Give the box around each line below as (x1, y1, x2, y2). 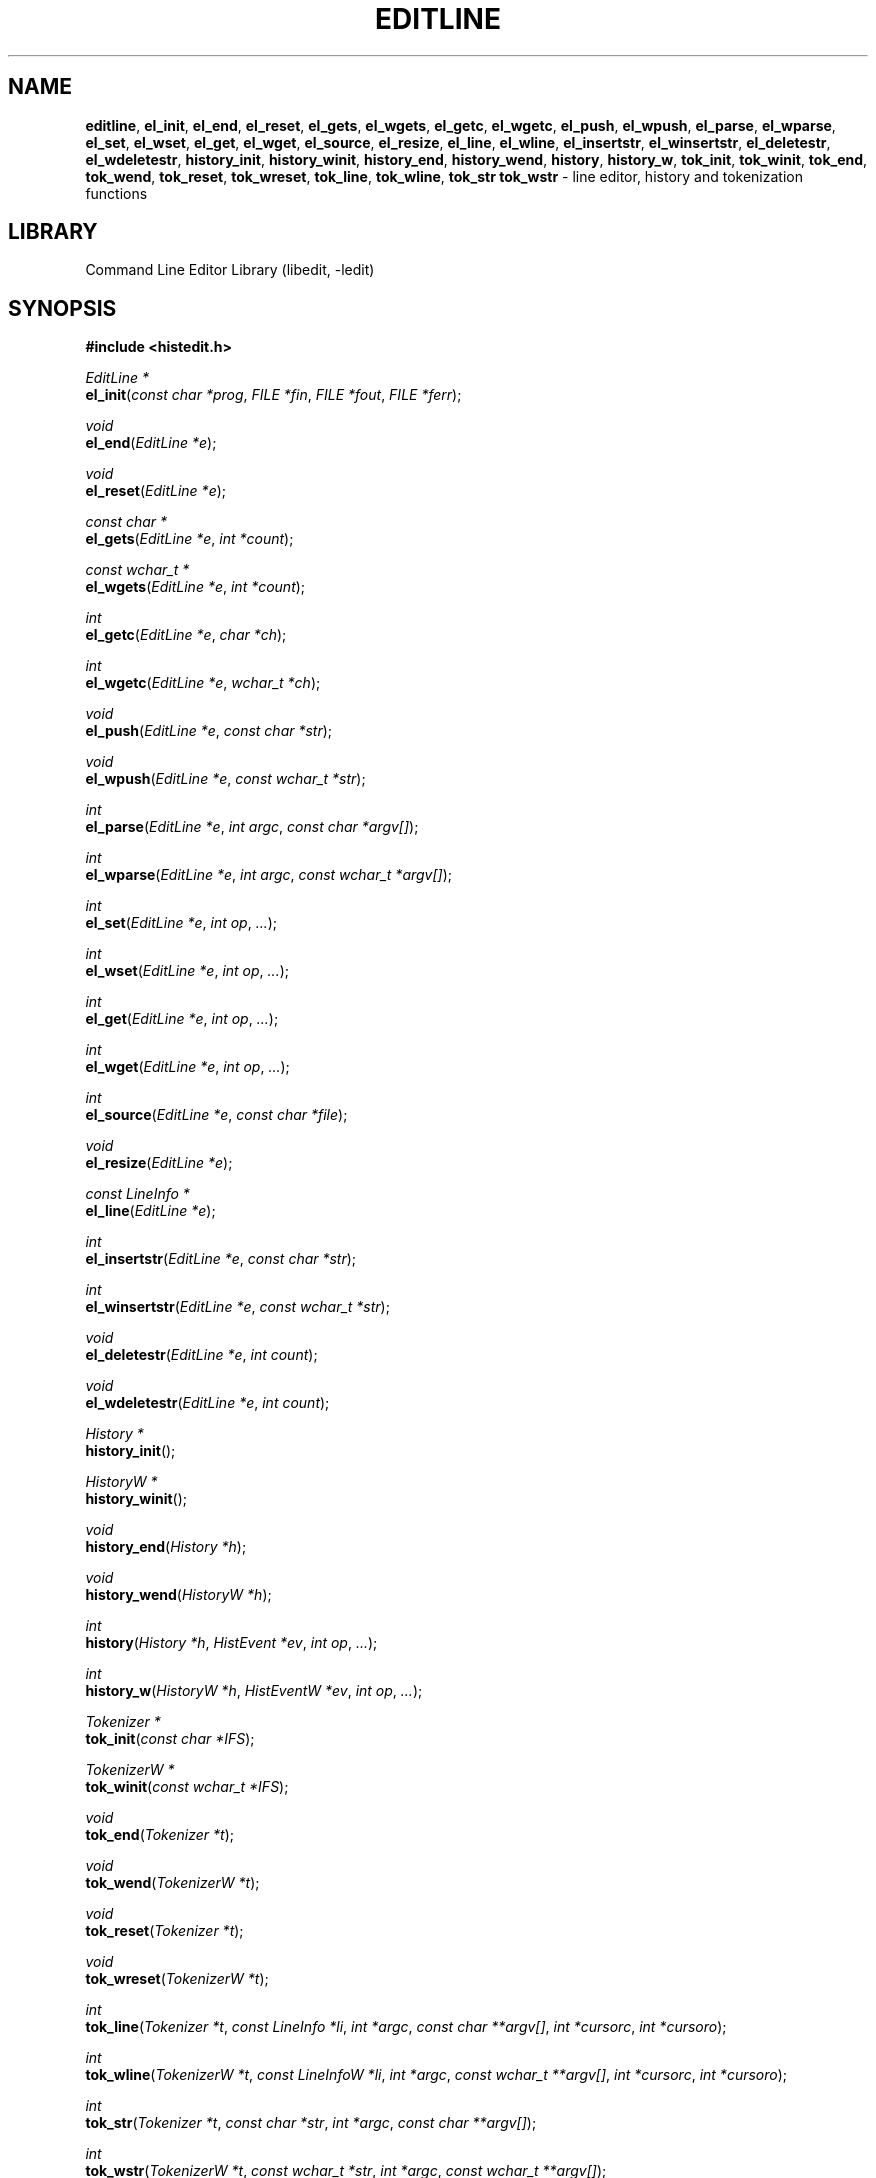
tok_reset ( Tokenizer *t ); (85, 1922, 244, 1940)
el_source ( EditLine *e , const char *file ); (85, 1106, 348, 1124)
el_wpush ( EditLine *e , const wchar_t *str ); (85, 770, 366, 788)
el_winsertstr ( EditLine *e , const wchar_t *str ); (85, 1298, 390, 1316)
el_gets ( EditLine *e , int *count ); (85, 530, 294, 548)
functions (85, 184, 148, 202)
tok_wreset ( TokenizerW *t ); (85, 1970, 269, 1988)
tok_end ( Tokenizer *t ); (85, 1826, 234, 1844)
